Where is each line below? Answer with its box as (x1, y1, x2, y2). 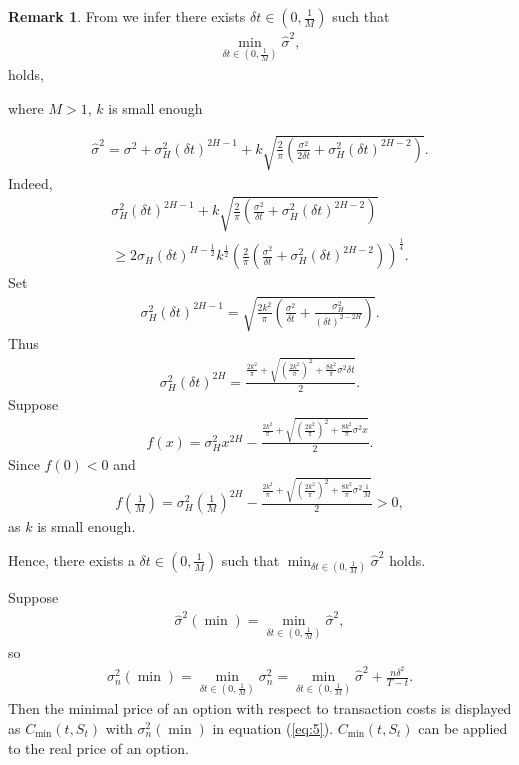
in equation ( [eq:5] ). (212, 717, 334, 738)
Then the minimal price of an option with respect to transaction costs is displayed (8, 698, 512, 719)
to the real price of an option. (8, 737, 189, 758)
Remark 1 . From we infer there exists (8, 6, 246, 26)
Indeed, (8, 172, 53, 193)
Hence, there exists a (8, 549, 135, 570)
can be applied (418, 717, 508, 738)
